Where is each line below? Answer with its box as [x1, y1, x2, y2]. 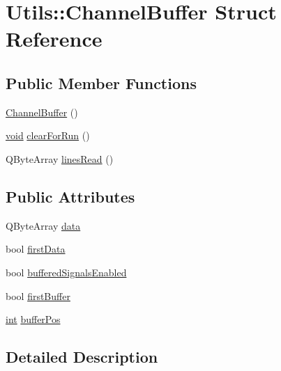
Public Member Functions [6, 72, 197, 93]
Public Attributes [6, 185, 135, 207]
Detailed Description [6, 346, 158, 368]
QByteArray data [6, 218, 81, 232]
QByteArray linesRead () [6, 151, 114, 166]
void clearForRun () [6, 128, 90, 143]
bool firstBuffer [6, 288, 70, 303]
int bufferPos [6, 312, 61, 326]
